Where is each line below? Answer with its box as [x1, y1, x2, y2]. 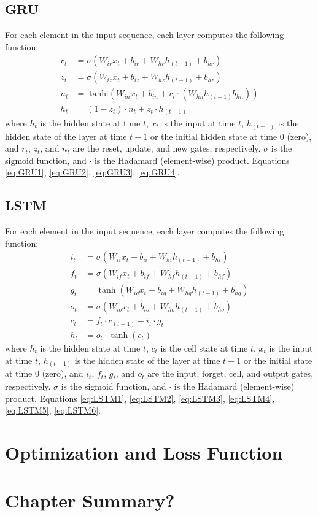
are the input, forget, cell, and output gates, [147, 367, 314, 380]
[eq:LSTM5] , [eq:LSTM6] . [5, 404, 101, 417]
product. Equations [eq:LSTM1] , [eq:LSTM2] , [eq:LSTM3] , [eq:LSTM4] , [5, 391, 275, 404]
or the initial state [243, 353, 312, 366]
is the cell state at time [160, 342, 248, 355]
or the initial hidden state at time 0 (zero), [150, 129, 312, 142]
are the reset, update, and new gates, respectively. [72, 142, 261, 155]
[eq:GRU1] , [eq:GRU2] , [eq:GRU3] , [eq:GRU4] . [5, 166, 180, 179]
